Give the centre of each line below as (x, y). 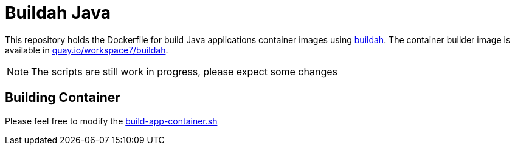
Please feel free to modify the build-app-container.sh (111, 121)
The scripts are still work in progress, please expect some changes (184, 71)
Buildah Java (58, 13)
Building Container (63, 98)
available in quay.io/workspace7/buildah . (87, 50)
